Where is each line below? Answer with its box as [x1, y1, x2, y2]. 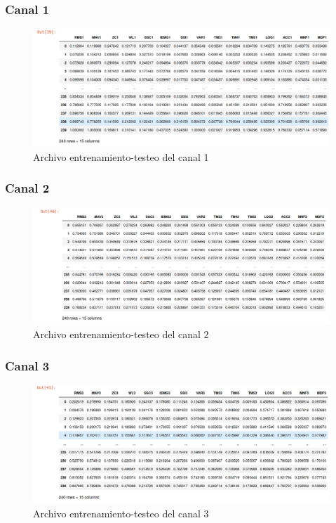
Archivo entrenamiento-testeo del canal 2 [33, 327, 209, 342]
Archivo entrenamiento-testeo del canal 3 [33, 506, 209, 521]
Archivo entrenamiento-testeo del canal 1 [33, 149, 209, 164]
